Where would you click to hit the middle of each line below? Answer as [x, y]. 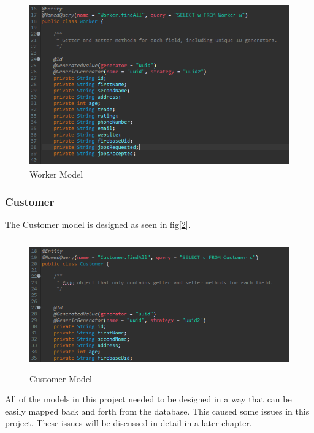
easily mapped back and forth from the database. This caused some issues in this [157, 411]
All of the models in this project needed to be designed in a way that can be [148, 399]
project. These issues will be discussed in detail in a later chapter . [128, 423]
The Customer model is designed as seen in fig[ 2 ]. [98, 224]
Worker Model [56, 174]
